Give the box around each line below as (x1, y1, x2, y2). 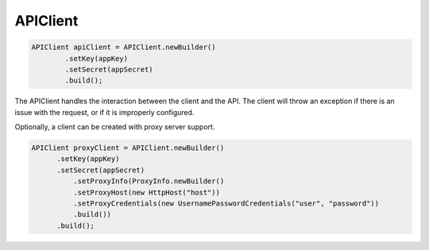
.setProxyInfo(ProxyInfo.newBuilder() (72, 177, 225, 186)
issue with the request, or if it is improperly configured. (14, 107, 195, 117)
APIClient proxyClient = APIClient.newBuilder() (31, 144, 225, 152)
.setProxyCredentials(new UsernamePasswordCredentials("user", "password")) (72, 199, 380, 208)
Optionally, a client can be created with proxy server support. (14, 122, 215, 132)
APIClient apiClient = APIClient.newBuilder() (31, 43, 216, 52)
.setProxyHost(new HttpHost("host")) (72, 187, 220, 197)
